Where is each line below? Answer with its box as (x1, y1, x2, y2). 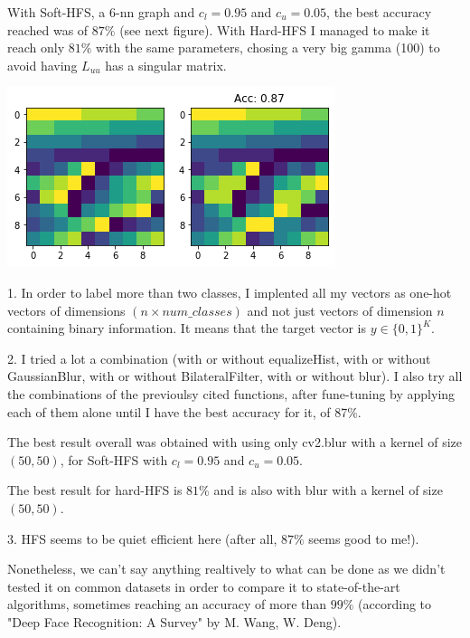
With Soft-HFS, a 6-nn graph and (7, 3, 195, 21)
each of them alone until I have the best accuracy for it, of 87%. (7, 402, 362, 421)
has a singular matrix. (105, 55, 227, 74)
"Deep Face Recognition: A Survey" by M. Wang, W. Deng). (7, 612, 342, 631)
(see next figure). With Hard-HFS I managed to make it (119, 20, 430, 39)
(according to (358, 595, 432, 614)
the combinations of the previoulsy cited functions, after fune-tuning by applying (7, 384, 456, 403)
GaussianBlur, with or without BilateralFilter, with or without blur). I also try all (7, 367, 463, 386)
